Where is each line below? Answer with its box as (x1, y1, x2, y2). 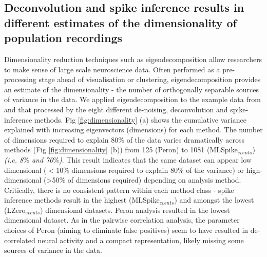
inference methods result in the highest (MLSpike (4, 194, 160, 205)
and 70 (31, 154, 53, 165)
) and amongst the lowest (174, 194, 254, 205)
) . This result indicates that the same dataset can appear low (59, 154, 252, 165)
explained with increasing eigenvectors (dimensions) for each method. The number (4, 124, 263, 135)
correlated (4, 234, 35, 245)
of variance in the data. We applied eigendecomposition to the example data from (4, 94, 261, 105)
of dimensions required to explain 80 (4, 134, 119, 145)
